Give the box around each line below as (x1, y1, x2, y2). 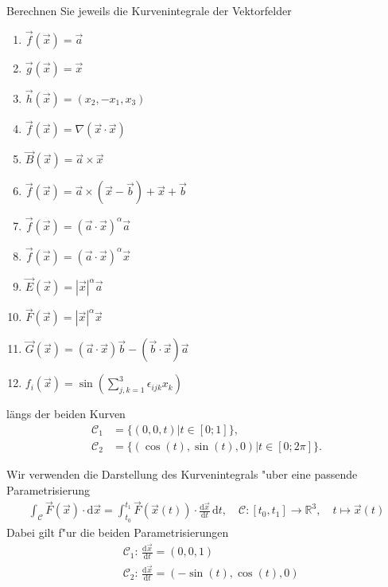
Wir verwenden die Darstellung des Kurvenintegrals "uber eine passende (6, 466, 358, 482)
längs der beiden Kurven (6, 405, 126, 422)
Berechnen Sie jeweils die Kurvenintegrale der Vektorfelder (6, 2, 292, 18)
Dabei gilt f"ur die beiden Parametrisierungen (6, 523, 229, 540)
